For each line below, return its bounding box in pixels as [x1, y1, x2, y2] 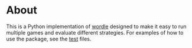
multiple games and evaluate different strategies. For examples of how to [6, 29, 184, 36]
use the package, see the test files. [6, 35, 92, 42]
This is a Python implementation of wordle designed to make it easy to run [6, 23, 187, 30]
